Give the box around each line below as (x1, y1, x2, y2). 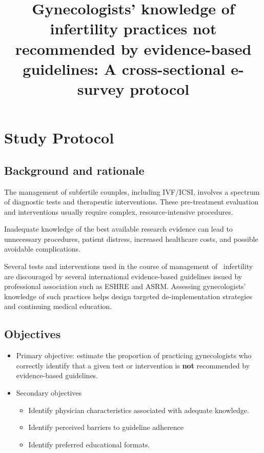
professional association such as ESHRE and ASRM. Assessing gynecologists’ (4, 281, 246, 292)
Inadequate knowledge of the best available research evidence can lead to (4, 223, 233, 234)
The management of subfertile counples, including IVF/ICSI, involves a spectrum (4, 186, 260, 197)
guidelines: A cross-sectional (23, 58, 226, 79)
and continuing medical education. (4, 301, 112, 312)
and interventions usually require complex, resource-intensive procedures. (4, 206, 233, 217)
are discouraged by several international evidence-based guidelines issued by (4, 271, 242, 281)
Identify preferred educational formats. (28, 439, 150, 449)
